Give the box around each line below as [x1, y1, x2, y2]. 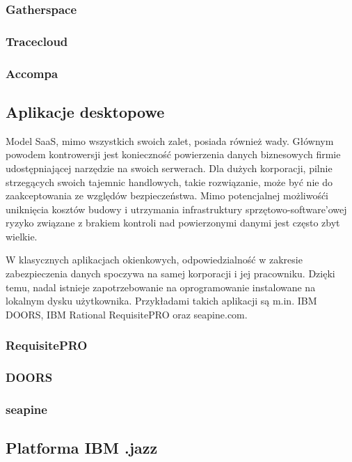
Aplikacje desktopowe [6, 100, 165, 122]
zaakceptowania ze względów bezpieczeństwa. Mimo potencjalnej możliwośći [6, 188, 329, 203]
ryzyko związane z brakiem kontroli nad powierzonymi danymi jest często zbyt [6, 215, 340, 230]
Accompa [6, 64, 58, 82]
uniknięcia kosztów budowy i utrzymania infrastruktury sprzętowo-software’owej [6, 201, 347, 216]
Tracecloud [6, 32, 68, 49]
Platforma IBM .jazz [6, 437, 158, 459]
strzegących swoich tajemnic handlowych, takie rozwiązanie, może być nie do [6, 174, 333, 189]
